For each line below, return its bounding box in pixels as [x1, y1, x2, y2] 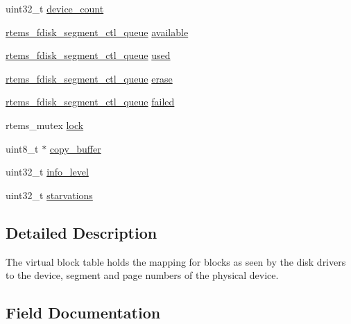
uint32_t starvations [6, 187, 93, 202]
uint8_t [6, 141, 39, 155]
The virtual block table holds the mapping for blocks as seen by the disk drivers [6, 254, 346, 268]
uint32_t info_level [6, 164, 89, 179]
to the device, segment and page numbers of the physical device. [6, 268, 279, 282]
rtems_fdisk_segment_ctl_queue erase [6, 71, 173, 85]
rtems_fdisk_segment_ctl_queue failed [6, 94, 175, 109]
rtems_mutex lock [6, 117, 84, 132]
